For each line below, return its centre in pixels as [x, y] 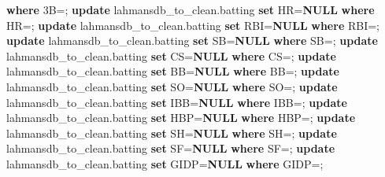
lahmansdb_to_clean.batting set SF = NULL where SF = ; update [171, 148]
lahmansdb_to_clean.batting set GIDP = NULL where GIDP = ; [165, 163]
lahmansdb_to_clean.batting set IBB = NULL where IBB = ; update [177, 102]
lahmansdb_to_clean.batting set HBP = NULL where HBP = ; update [181, 118]
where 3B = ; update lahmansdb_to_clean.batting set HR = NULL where [191, 9]
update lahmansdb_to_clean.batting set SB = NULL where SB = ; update [192, 41]
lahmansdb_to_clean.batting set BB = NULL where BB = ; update [173, 71]
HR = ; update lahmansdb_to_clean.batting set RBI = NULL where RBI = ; [193, 25]
